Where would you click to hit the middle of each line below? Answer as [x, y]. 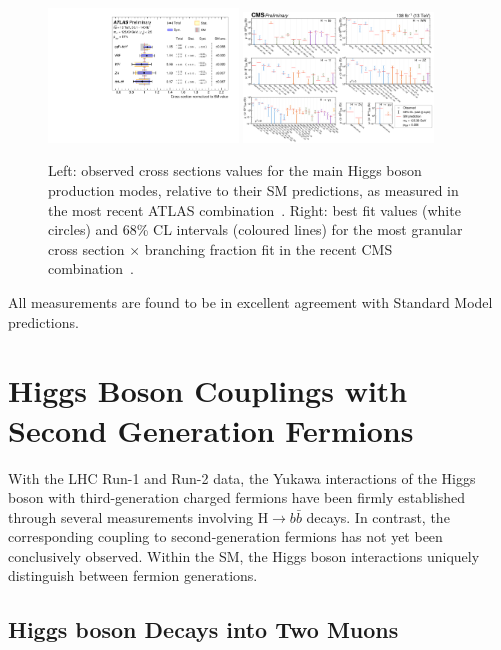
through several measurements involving [130, 516]
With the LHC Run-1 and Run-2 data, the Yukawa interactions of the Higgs [242, 477]
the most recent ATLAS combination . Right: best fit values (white [254, 209]
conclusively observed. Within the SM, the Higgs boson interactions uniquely [244, 555]
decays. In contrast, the [378, 516]
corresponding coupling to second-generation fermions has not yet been [225, 536]
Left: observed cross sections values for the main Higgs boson [235, 170]
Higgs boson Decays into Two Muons [203, 629]
